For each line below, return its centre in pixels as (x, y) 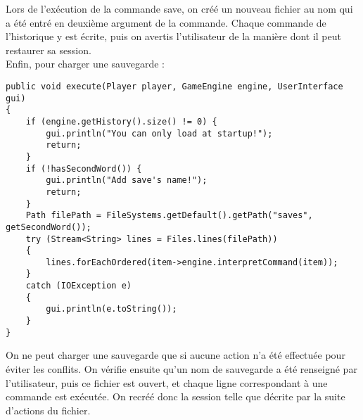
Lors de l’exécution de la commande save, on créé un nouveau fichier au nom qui (179, 8)
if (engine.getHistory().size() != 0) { (121, 121)
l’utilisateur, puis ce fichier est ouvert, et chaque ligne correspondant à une (167, 382)
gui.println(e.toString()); (112, 309)
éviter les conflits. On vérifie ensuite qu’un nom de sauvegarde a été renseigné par (181, 369)
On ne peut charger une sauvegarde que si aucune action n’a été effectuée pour (176, 355)
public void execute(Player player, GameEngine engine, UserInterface (174, 86)
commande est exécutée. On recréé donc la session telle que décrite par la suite (176, 396)
